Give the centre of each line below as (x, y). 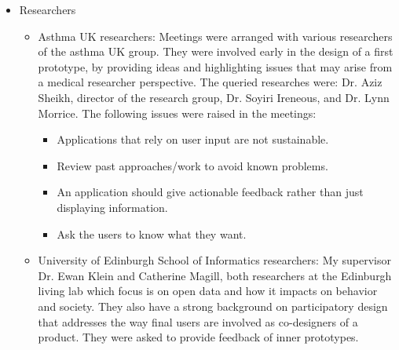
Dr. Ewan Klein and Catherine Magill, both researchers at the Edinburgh (215, 275)
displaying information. (112, 207)
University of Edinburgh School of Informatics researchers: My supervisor (214, 260)
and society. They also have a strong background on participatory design (213, 306)
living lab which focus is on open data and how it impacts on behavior (208, 291)
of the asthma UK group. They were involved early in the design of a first (216, 51)
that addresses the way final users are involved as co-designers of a (198, 321)
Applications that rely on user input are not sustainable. (193, 139)
